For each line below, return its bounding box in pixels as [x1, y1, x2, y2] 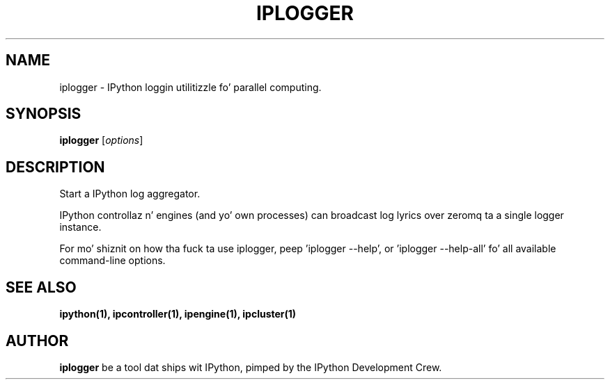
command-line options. [59, 254, 166, 267]
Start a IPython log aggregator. [59, 188, 201, 200]
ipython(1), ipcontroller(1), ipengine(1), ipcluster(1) [59, 308, 297, 320]
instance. [59, 221, 102, 234]
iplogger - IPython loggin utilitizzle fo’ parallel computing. [59, 81, 322, 93]
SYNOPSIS [6, 105, 81, 123]
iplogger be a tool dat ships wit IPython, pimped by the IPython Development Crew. [59, 361, 442, 373]
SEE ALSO [6, 278, 77, 296]
